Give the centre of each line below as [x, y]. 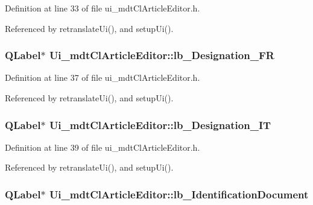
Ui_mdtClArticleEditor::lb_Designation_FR [162, 55]
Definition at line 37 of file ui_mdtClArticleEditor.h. [103, 77]
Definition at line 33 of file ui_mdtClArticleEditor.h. [103, 8]
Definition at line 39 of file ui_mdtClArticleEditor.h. [103, 147]
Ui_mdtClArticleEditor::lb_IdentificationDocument [179, 194]
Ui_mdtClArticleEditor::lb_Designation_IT [160, 125]
